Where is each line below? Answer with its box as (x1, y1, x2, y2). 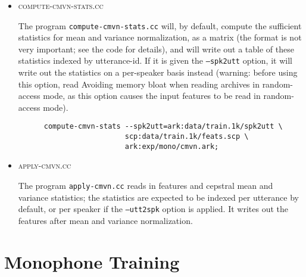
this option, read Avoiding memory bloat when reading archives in (18, 77, 260, 90)
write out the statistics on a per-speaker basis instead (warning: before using (18, 66, 298, 79)
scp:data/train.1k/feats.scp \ (124, 132, 249, 141)
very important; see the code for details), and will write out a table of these (18, 42, 294, 55)
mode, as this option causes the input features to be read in (43, 89, 261, 102)
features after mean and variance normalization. (18, 214, 193, 226)
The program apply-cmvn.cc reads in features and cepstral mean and (18, 179, 273, 192)
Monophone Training (4, 249, 180, 273)
